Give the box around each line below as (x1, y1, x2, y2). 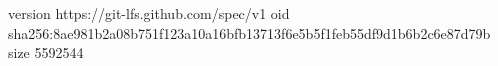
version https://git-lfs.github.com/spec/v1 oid (8, 3, 290, 23)
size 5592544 (8, 42, 84, 63)
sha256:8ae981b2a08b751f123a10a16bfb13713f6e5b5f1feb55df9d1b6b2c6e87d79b (8, 22, 491, 43)
